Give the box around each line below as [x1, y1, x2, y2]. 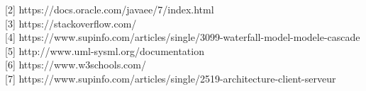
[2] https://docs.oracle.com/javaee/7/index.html [5, 2, 214, 16]
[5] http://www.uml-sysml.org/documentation [5, 43, 204, 58]
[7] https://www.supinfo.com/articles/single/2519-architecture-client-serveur [5, 71, 336, 85]
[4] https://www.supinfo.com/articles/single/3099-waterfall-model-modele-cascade [5, 30, 360, 44]
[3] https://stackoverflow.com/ [5, 16, 137, 30]
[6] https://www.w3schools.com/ [5, 57, 146, 72]
